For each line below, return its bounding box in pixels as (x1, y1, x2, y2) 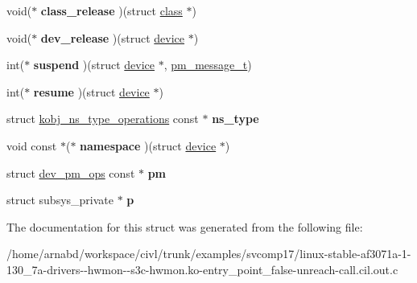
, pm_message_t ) (163, 56, 252, 73)
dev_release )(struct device (40, 29, 185, 46)
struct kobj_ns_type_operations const (6, 110, 199, 127)
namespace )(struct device (80, 137, 217, 154)
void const (6, 137, 57, 154)
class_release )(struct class (40, 2, 183, 18)
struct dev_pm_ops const (6, 164, 135, 181)
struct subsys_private (6, 191, 114, 208)
